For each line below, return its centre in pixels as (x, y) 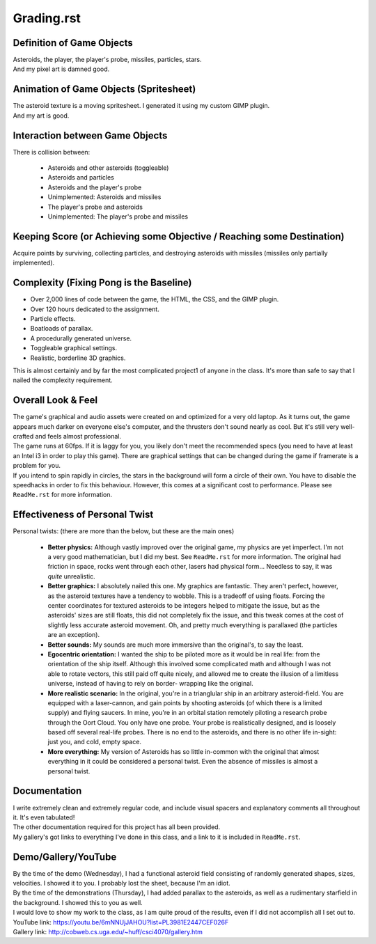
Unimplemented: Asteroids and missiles (104, 197)
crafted (23, 436)
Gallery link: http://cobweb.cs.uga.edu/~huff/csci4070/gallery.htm (108, 931)
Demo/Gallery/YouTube (65, 857)
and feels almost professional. (78, 436)
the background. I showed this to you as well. (78, 902)
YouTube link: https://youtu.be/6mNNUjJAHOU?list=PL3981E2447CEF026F (121, 922)
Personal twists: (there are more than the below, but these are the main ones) (124, 531)
